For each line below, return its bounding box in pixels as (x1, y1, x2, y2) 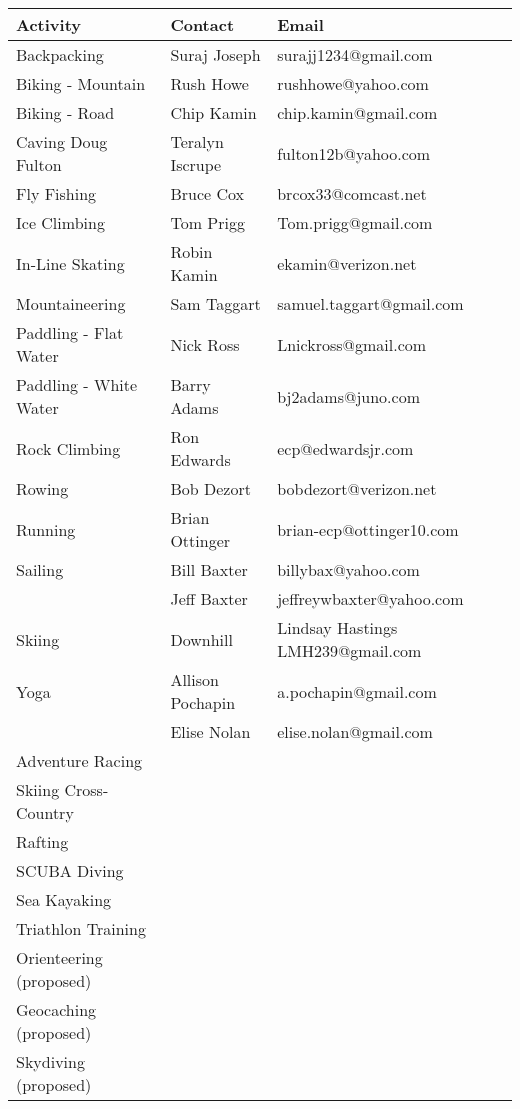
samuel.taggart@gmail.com (277, 292, 464, 315)
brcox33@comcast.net (277, 182, 427, 205)
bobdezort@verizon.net (277, 477, 437, 500)
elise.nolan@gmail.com (277, 720, 433, 743)
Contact (170, 13, 235, 36)
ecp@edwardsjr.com (277, 436, 414, 460)
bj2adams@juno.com (277, 384, 421, 408)
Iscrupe (170, 153, 222, 176)
